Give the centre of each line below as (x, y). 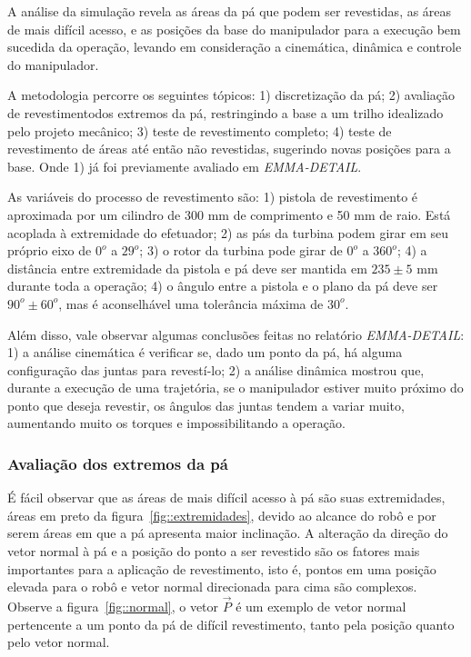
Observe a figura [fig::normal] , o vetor (113, 607)
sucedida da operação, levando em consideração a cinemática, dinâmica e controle (235, 47)
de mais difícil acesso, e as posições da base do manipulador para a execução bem (234, 29)
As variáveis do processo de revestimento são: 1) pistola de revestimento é (213, 197)
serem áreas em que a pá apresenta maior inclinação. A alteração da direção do (228, 533)
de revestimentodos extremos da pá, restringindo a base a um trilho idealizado (225, 112)
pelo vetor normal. (59, 642)
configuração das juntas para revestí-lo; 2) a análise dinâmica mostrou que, (216, 369)
